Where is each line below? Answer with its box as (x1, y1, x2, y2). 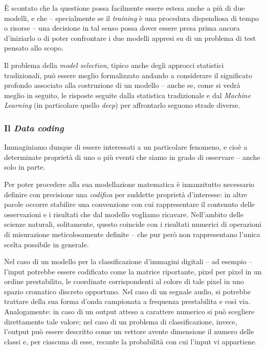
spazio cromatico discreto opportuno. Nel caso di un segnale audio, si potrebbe (4, 286, 251, 296)
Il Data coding (4, 121, 64, 134)
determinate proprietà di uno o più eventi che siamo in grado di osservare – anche (4, 151, 260, 162)
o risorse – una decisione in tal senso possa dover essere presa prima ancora (4, 22, 240, 33)
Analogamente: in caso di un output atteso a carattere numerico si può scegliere (4, 306, 255, 317)
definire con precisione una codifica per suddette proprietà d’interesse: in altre (4, 189, 248, 199)
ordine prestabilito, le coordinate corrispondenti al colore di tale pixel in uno (4, 276, 244, 287)
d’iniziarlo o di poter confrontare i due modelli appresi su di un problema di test (4, 32, 256, 43)
